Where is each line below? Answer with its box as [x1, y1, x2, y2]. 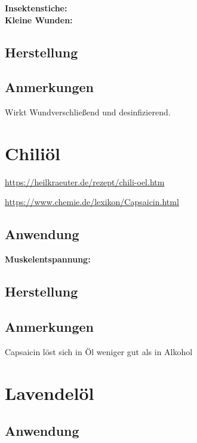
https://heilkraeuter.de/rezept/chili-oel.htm [5, 175, 165, 188]
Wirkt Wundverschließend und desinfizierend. [5, 106, 171, 118]
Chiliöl [5, 140, 60, 165]
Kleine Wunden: [5, 13, 73, 26]
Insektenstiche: [5, 2, 67, 14]
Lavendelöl [5, 380, 94, 405]
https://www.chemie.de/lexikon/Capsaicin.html [5, 195, 179, 208]
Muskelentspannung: [5, 253, 91, 265]
